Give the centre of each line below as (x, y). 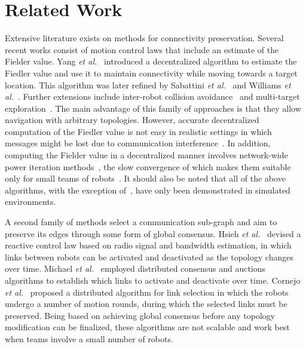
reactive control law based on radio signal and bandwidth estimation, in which (148, 245)
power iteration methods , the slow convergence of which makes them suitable (148, 166)
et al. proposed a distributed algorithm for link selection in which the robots (147, 292)
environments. (30, 202)
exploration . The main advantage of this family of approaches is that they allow (153, 108)
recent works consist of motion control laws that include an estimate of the (142, 49)
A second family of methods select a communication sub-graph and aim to (141, 222)
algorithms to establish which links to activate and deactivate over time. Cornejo (153, 280)
